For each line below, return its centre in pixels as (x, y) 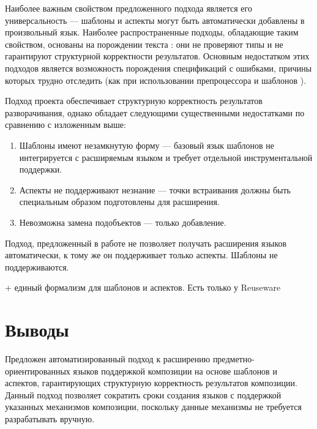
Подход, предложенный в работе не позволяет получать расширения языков (146, 243)
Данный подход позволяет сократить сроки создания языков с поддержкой (143, 394)
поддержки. (41, 169)
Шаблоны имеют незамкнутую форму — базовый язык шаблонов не (147, 145)
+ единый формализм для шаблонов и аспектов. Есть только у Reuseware (143, 287)
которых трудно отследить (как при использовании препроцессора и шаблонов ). (156, 80)
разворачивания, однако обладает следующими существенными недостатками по (155, 112)
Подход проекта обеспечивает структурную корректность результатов (134, 101)
